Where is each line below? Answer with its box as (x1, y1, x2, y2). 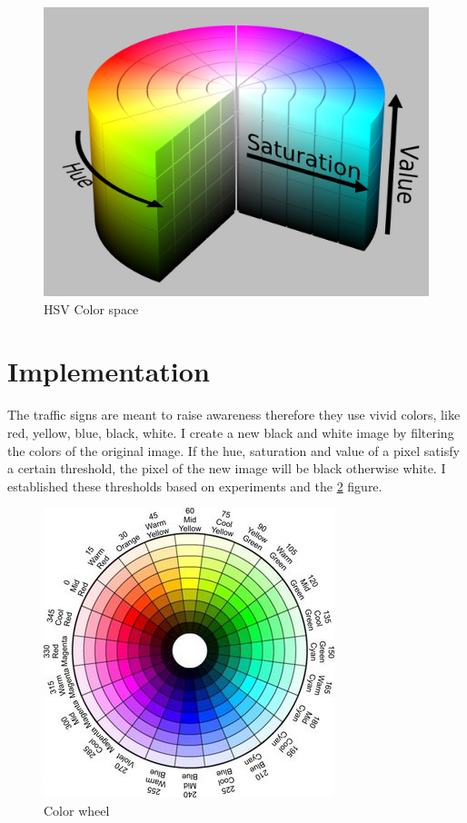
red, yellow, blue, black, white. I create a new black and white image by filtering (7, 422, 454, 441)
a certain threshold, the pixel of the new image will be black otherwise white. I (7, 459, 446, 478)
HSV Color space (44, 299, 139, 318)
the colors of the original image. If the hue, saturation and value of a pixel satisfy (7, 441, 460, 460)
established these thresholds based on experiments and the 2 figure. (7, 476, 383, 495)
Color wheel (44, 800, 110, 819)
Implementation (7, 352, 210, 390)
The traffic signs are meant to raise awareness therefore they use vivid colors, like (7, 405, 461, 424)
